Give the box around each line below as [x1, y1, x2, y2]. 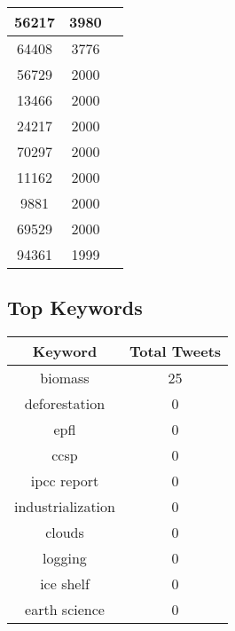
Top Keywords [7, 294, 143, 321]
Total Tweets [129, 341, 222, 362]
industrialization [14, 496, 115, 517]
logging [43, 548, 87, 569]
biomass [40, 367, 90, 389]
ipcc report [30, 470, 99, 492]
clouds [45, 522, 84, 543]
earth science [25, 599, 105, 620]
